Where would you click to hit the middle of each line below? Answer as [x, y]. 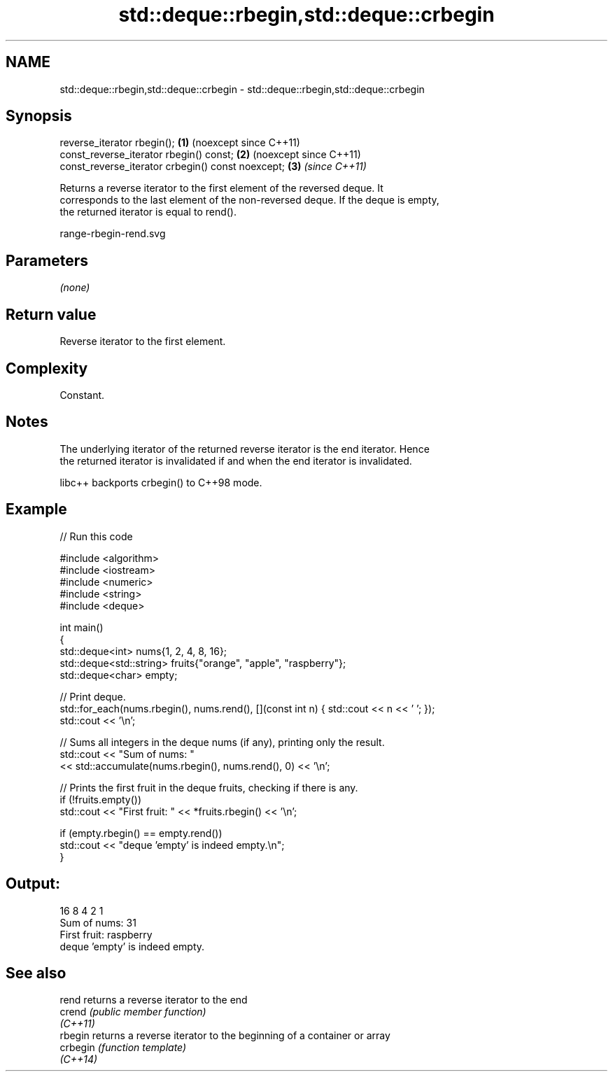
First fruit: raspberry [106, 934]
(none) [75, 288]
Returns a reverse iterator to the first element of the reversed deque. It [221, 188]
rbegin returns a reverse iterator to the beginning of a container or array [225, 1036]
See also [36, 973]
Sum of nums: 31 [98, 922]
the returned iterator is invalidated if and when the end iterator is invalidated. [236, 460]
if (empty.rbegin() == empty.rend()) [141, 833]
